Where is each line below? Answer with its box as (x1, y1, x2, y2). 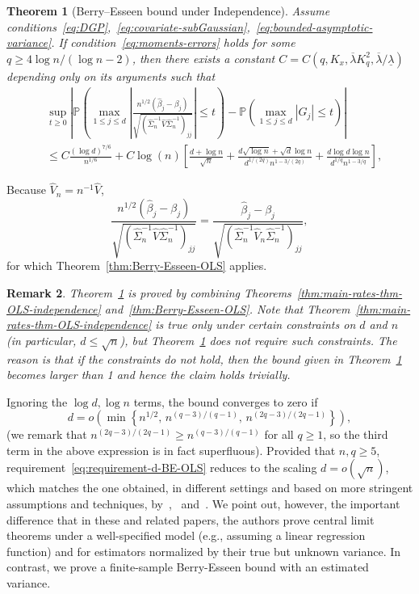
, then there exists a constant (132, 49, 275, 66)
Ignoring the (6, 393, 68, 410)
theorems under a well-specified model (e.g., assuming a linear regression (6, 527, 366, 544)
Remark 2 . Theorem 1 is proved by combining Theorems (6, 284, 291, 301)
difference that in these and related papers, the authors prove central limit (6, 511, 375, 528)
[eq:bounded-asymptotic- (255, 18, 373, 35)
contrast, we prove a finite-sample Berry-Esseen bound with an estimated (6, 558, 369, 575)
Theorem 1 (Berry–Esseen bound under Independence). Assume (6, 2, 330, 19)
